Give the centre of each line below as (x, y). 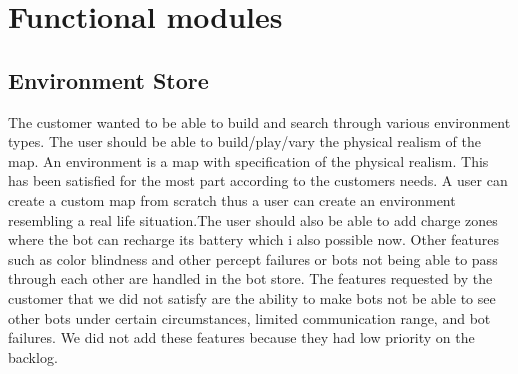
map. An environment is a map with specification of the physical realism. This (248, 160)
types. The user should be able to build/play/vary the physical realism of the (245, 141)
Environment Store (108, 79)
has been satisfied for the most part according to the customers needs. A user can (258, 180)
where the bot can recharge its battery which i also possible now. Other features (253, 239)
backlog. (33, 356)
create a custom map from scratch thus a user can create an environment (232, 199)
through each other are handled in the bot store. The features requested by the (250, 278)
